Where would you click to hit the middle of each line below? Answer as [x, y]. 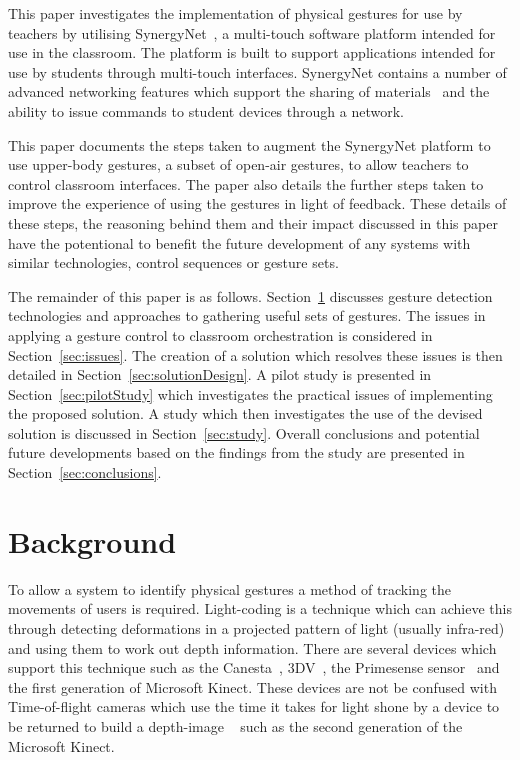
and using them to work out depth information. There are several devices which [252, 647]
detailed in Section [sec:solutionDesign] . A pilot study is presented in [220, 374]
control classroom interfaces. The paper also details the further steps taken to [246, 183]
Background [92, 540]
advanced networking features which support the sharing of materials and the [249, 91]
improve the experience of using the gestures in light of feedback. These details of [257, 203]
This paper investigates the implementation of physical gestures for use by [235, 13]
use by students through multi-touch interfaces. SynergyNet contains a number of [257, 71]
